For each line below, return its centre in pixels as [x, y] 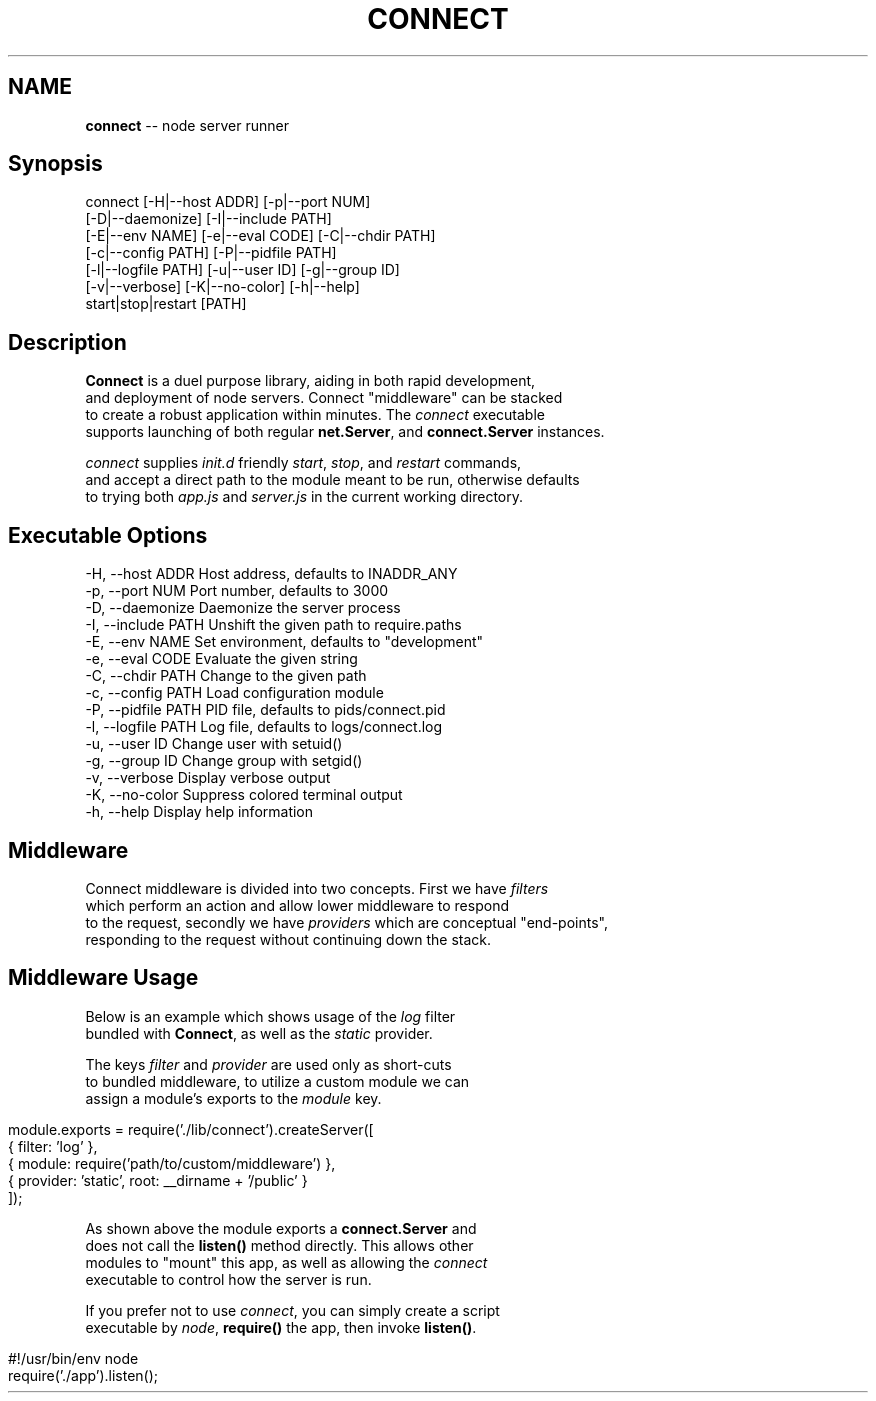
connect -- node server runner [187, 125]
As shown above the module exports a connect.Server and [281, 1228]
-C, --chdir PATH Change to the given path [226, 676]
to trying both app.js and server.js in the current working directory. [304, 497]
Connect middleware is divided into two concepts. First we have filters [317, 888]
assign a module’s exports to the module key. [233, 1098]
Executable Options [108, 535]
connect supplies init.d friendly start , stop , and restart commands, [303, 463]
